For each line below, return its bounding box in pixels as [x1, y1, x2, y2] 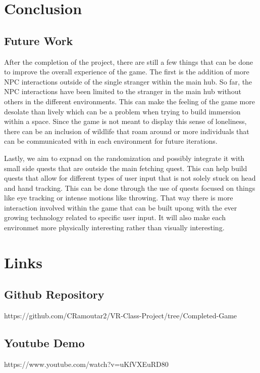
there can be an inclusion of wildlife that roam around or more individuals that [4, 126, 249, 136]
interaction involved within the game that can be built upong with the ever [4, 202, 237, 213]
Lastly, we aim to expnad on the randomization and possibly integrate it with [4, 152, 245, 163]
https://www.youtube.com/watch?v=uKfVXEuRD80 [4, 359, 169, 369]
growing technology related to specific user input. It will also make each [4, 212, 226, 223]
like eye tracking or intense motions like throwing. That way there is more [4, 192, 233, 203]
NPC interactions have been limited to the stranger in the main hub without [4, 86, 241, 97]
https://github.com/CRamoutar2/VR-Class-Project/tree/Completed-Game [4, 310, 237, 321]
